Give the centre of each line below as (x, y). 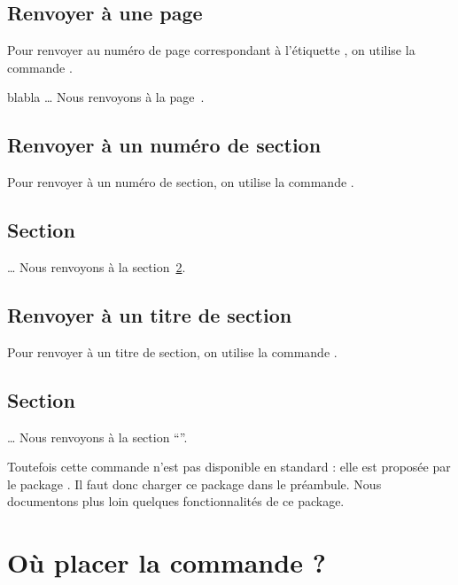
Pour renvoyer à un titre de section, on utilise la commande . (172, 351)
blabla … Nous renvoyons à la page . (106, 97)
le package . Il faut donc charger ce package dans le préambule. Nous (194, 484)
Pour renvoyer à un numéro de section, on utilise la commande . (181, 182)
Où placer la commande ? (167, 562)
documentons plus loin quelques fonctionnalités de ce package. (176, 501)
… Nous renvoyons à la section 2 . (97, 266)
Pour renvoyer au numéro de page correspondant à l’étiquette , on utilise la (211, 50)
